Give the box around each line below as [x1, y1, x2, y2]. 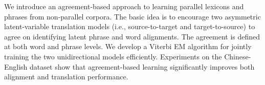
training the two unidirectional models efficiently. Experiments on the [4, 51, 222, 61]
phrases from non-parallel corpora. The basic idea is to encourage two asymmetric [4, 11, 261, 22]
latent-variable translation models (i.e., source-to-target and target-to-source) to [4, 21, 255, 32]
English [4, 61, 28, 72]
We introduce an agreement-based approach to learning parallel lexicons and [4, 1, 244, 11]
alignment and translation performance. [4, 71, 128, 82]
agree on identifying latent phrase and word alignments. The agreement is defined [4, 31, 260, 41]
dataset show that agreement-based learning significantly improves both [30, 61, 255, 72]
